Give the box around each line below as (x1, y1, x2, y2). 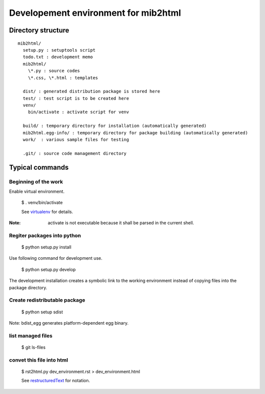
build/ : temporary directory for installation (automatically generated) (23, 123, 207, 129)
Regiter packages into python (9, 232, 81, 239)
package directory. (9, 284, 48, 290)
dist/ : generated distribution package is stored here (23, 89, 160, 94)
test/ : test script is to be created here (23, 95, 130, 101)
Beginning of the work (9, 178, 63, 185)
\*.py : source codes (27, 68, 80, 74)
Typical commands (9, 163, 69, 172)
